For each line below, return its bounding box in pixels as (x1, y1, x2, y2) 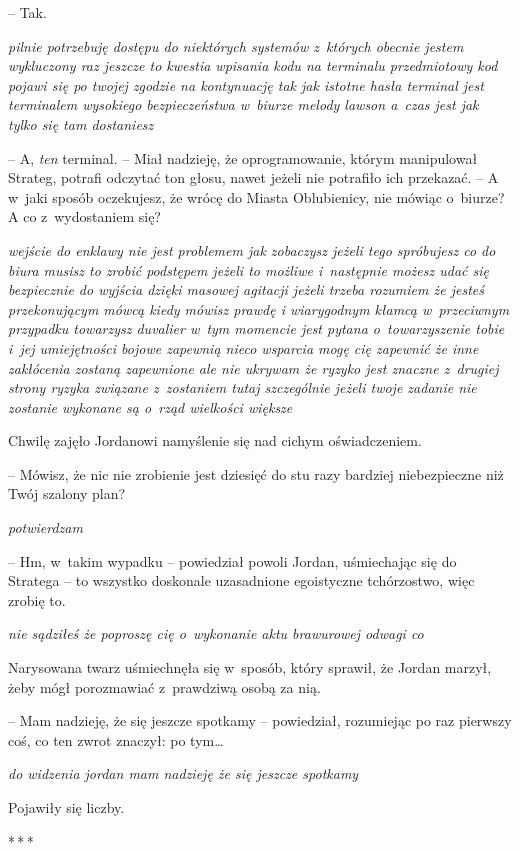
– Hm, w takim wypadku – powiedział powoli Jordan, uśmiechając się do (8, 550, 457, 571)
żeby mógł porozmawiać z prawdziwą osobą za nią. (8, 676, 321, 697)
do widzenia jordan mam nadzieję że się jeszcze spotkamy (8, 763, 359, 784)
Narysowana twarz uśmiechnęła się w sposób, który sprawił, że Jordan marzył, (8, 657, 492, 678)
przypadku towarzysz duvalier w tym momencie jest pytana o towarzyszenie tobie (8, 318, 505, 339)
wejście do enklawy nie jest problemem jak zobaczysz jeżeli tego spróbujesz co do (8, 239, 496, 260)
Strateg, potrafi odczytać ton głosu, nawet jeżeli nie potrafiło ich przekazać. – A (8, 167, 499, 188)
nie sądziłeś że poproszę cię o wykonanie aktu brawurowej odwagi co (8, 623, 424, 644)
